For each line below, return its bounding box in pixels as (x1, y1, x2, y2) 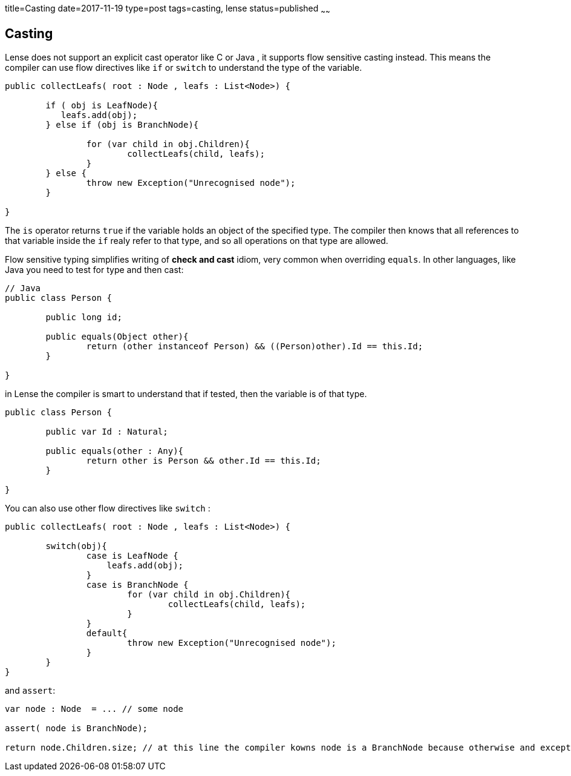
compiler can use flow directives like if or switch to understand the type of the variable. (5, 62, 362, 73)
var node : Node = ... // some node (5, 703, 184, 714)
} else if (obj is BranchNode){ (45, 119, 199, 130)
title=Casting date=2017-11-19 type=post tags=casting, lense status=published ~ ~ (5, 3, 330, 16)
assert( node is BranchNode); (5, 723, 148, 733)
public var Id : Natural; (45, 426, 168, 436)
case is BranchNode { (86, 579, 189, 590)
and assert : (5, 685, 56, 695)
